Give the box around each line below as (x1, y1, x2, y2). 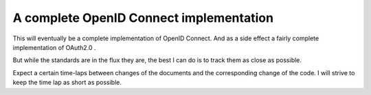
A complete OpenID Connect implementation (12, 10, 274, 25)
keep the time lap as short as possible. (12, 79, 122, 87)
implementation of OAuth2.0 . (12, 43, 96, 51)
